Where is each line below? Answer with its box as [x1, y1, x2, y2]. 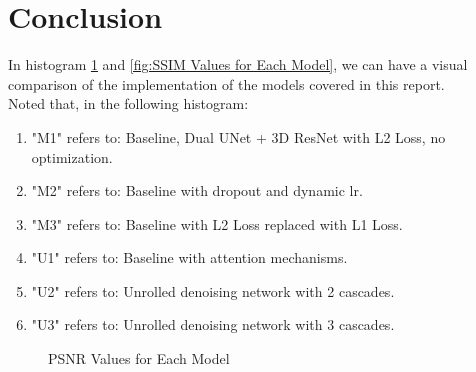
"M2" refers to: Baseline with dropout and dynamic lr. [31, 180, 363, 201]
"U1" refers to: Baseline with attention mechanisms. [31, 247, 348, 268]
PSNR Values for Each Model [48, 348, 230, 369]
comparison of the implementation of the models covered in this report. [8, 73, 445, 94]
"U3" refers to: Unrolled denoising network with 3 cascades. [31, 314, 395, 335]
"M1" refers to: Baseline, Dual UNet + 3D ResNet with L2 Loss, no [31, 126, 446, 147]
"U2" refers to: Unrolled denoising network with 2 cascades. [31, 280, 395, 301]
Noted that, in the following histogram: [8, 93, 249, 114]
